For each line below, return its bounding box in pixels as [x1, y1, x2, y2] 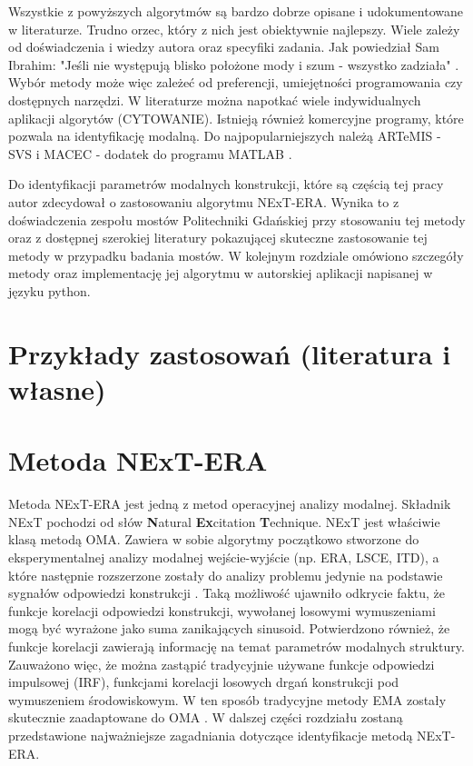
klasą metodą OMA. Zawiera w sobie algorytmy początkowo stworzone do [8, 530, 419, 549]
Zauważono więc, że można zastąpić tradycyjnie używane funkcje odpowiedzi [8, 654, 435, 673]
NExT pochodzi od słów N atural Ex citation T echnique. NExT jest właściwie [8, 512, 440, 531]
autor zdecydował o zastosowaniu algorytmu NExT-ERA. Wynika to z [8, 192, 399, 211]
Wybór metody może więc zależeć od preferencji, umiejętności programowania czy [8, 73, 463, 92]
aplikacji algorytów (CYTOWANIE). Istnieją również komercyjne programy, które [8, 108, 464, 127]
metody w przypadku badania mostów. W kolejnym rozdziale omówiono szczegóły [8, 245, 464, 264]
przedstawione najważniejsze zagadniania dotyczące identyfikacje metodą [8, 725, 413, 744]
